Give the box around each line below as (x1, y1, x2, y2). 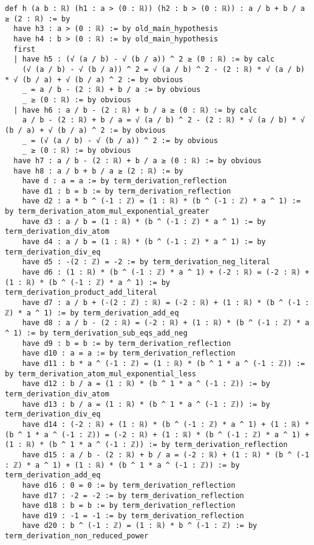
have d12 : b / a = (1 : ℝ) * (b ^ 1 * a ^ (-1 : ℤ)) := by (22, 379, 270, 389)
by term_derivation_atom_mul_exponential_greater (5, 207, 210, 216)
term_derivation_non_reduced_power (5, 532, 149, 541)
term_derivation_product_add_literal (5, 288, 157, 297)
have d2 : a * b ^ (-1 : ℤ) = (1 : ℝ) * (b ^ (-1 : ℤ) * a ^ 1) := (22, 197, 301, 206)
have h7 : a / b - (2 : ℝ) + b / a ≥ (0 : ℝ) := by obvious (13, 156, 262, 165)
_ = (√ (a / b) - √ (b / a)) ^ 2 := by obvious (22, 136, 218, 145)
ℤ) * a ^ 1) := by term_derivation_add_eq (5, 308, 179, 317)
